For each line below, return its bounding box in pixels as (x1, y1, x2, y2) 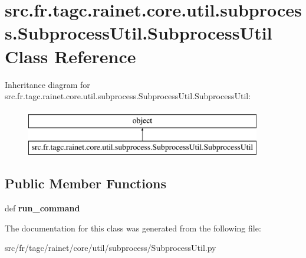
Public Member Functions (5, 174, 166, 192)
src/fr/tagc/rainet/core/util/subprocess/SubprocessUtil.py (5, 241, 216, 254)
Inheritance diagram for (5, 78, 90, 90)
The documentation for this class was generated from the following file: (5, 221, 261, 234)
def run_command (5, 202, 80, 214)
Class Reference (5, 44, 136, 68)
